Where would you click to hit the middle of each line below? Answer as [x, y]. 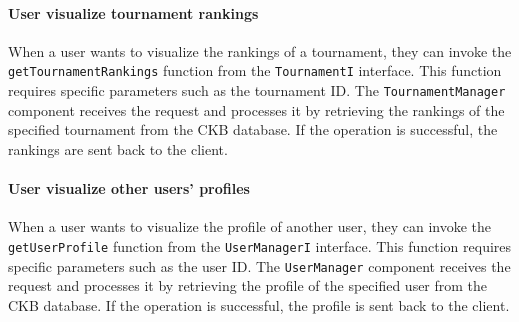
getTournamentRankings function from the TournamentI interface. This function [255, 70]
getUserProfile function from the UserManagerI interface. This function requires [260, 245]
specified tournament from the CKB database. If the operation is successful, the [253, 129]
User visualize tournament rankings [133, 12]
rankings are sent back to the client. [118, 148]
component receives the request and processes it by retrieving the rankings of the [256, 109]
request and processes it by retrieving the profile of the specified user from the [248, 285]
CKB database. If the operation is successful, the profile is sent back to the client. [259, 304]
